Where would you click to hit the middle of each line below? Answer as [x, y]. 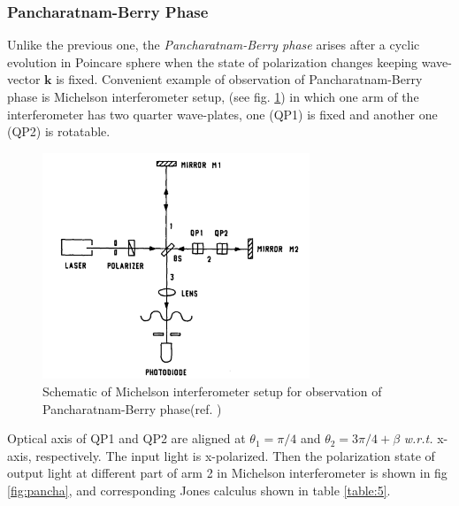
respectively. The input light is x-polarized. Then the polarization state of [235, 455]
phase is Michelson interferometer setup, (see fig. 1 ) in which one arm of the [213, 96]
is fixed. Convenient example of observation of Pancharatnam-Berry [239, 79]
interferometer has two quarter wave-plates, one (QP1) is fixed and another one [222, 114]
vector [24, 79]
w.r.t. [418, 438]
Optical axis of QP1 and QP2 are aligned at [126, 438]
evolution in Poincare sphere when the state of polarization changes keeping [213, 61]
